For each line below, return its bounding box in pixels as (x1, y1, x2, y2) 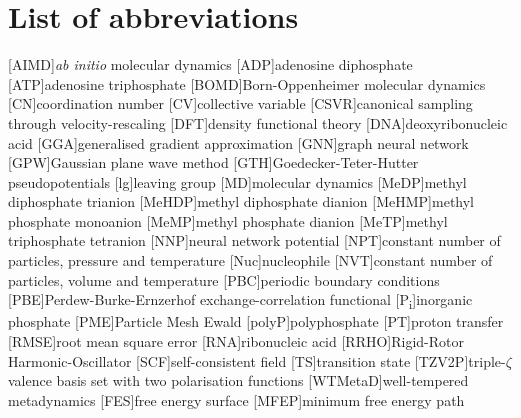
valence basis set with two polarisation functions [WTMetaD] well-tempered (8, 370, 469, 391)
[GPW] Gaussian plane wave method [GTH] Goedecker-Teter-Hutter (8, 152, 419, 173)
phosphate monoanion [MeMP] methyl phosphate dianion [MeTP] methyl (8, 210, 448, 231)
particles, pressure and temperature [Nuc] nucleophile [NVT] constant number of (8, 250, 493, 271)
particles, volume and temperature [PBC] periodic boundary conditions (8, 269, 440, 290)
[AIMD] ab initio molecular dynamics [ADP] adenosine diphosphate (8, 54, 413, 75)
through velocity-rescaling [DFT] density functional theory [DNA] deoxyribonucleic (8, 112, 508, 133)
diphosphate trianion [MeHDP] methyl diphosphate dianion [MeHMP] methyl (8, 191, 474, 212)
